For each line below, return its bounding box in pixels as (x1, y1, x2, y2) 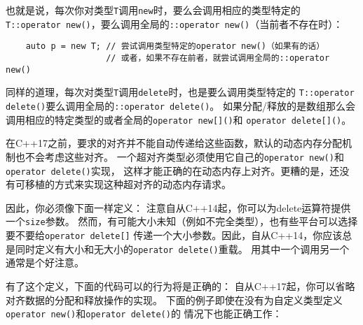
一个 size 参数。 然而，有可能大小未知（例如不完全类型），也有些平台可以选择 (6, 214, 358, 229)
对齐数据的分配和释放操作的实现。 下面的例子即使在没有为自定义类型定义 (6, 292, 343, 307)
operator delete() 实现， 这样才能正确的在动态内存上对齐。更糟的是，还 (6, 163, 340, 178)
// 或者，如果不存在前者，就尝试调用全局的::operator (106, 52, 330, 63)
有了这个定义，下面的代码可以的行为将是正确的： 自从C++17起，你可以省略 (6, 278, 355, 293)
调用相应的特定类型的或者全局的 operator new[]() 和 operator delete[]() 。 (6, 112, 352, 127)
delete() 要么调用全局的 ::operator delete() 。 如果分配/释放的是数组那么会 (6, 98, 355, 113)
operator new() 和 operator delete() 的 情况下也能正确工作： (6, 306, 282, 321)
